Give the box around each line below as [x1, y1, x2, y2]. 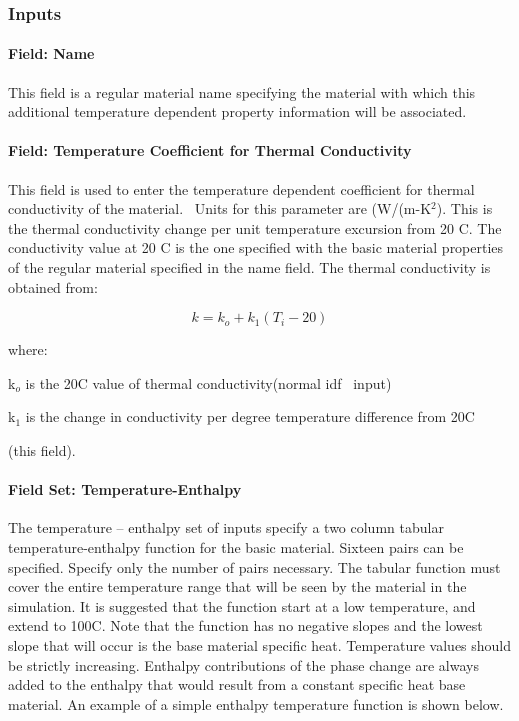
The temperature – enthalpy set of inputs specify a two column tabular [8, 517, 444, 538]
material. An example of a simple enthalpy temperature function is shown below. [8, 693, 504, 714]
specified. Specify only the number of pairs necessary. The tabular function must [8, 556, 501, 577]
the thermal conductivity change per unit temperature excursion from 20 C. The [8, 217, 502, 238]
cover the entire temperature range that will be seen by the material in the [8, 576, 467, 597]
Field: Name [8, 43, 95, 64]
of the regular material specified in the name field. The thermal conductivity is [8, 257, 491, 277]
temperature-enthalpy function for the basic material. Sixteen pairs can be [8, 536, 464, 557]
